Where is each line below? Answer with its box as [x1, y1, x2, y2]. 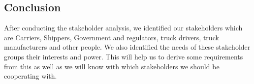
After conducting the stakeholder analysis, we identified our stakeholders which [4, 23, 243, 33]
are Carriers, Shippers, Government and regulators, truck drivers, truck [4, 32, 219, 42]
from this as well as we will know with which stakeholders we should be [4, 61, 220, 71]
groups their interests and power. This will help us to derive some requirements [4, 51, 243, 61]
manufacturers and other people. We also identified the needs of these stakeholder [4, 42, 251, 52]
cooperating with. [4, 71, 57, 81]
